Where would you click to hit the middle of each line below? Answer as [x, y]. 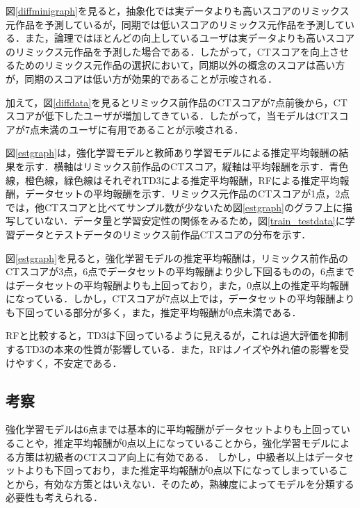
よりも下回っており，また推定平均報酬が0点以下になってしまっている [181, 470]
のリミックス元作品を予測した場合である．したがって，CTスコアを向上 [167, 51]
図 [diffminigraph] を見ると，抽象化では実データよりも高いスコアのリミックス [178, 10]
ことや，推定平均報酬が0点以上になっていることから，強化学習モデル [173, 443]
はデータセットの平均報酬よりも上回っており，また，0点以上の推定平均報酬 [178, 285]
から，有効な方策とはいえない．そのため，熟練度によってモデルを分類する [185, 483]
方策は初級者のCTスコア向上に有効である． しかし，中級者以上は [165, 456]
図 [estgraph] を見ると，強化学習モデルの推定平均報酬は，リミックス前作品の [177, 257]
